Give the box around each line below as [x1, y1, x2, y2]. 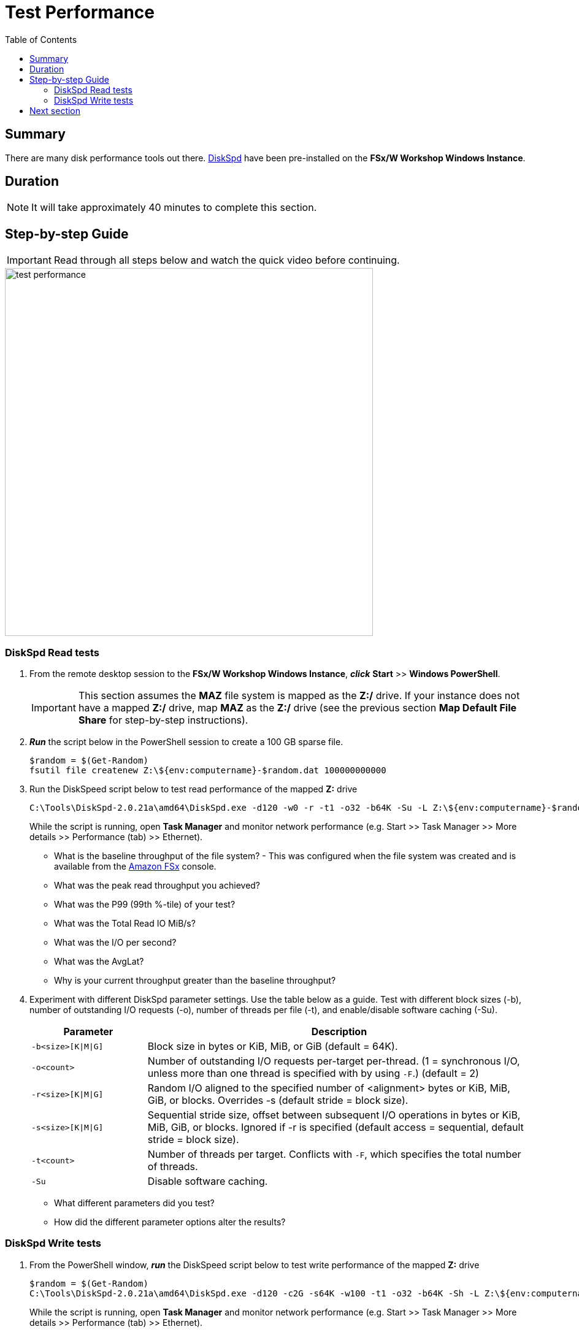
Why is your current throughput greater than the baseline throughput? [54, 975, 336, 986]
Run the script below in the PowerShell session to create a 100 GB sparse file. [29, 737, 343, 748]
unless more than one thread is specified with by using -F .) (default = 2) [147, 1067, 479, 1080]
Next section [29, 105, 81, 116]
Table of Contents [5, 34, 77, 45]
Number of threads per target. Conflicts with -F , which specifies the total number [147, 1148, 521, 1161]
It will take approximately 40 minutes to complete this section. [31, 201, 317, 214]
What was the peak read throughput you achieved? [54, 880, 261, 891]
